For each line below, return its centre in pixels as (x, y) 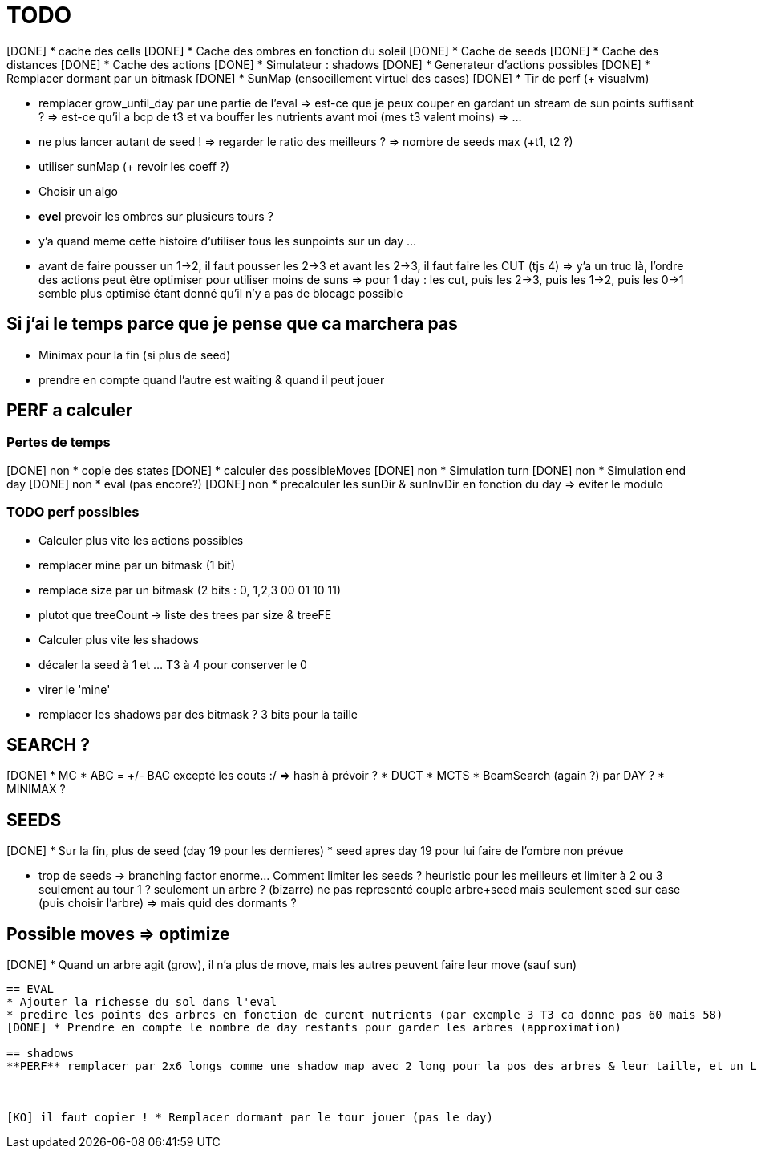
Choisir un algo (78, 191)
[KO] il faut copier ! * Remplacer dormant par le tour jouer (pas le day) (250, 1118)
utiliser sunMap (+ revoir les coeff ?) (134, 166)
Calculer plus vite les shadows (119, 639)
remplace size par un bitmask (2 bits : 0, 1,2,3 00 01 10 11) (190, 590)
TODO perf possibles (73, 512)
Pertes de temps (59, 442)
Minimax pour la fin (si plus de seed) (135, 355)
